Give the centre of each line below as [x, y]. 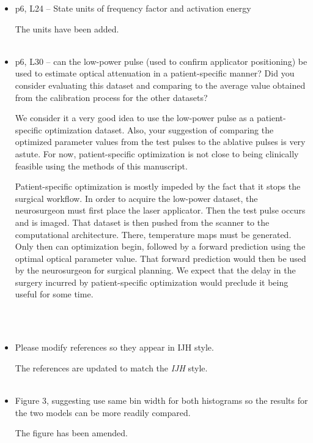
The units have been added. [67, 28]
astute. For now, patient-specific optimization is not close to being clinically [157, 153]
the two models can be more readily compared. [103, 412]
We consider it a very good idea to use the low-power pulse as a [134, 118]
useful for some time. [54, 294]
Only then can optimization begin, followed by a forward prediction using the [160, 246]
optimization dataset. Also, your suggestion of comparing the [159, 129]
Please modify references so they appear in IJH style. [114, 347]
